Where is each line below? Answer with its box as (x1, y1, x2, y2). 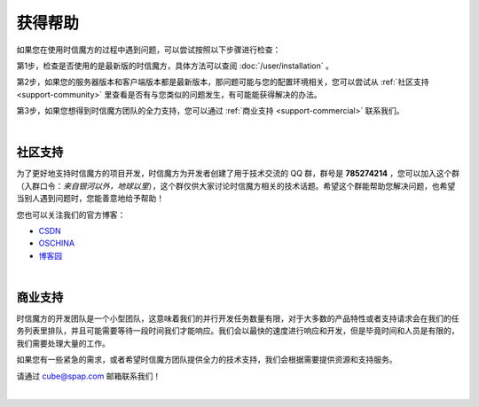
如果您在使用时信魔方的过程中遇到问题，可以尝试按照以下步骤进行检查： (16, 44, 281, 55)
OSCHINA (38, 238, 75, 248)
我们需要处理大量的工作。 (16, 338, 110, 348)
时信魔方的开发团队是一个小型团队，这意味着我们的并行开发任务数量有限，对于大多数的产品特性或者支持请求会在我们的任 (16, 313, 459, 324)
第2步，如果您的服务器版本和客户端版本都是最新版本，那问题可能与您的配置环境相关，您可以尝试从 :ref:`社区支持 (16, 76, 429, 88)
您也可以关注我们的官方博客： (16, 209, 126, 220)
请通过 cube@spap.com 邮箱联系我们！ (16, 371, 161, 381)
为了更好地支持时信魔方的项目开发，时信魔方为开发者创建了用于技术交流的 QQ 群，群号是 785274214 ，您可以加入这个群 (16, 168, 460, 179)
